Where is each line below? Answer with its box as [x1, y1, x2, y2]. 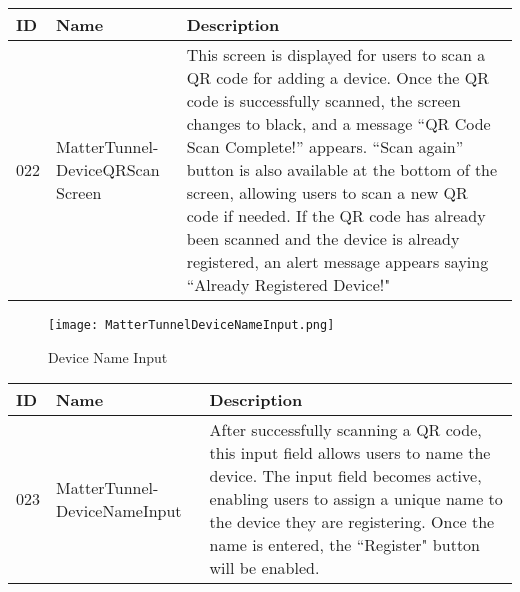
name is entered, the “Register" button [209, 533, 480, 557]
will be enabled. [209, 556, 320, 580]
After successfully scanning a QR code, [209, 418, 482, 442]
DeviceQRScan [56, 158, 160, 181]
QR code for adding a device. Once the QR [186, 66, 489, 89]
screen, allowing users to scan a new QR [186, 181, 468, 204]
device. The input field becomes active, [209, 464, 482, 488]
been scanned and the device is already [186, 227, 460, 250]
